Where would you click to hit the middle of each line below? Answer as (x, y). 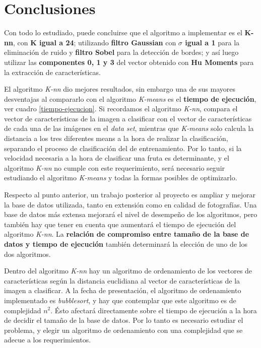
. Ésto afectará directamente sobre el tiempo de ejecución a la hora (154, 310)
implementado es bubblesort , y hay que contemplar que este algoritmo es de (120, 300)
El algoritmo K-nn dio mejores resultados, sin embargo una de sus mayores (120, 89)
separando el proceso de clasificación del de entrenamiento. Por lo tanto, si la (123, 148)
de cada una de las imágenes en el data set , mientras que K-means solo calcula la (129, 128)
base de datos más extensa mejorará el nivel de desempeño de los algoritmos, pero (131, 214)
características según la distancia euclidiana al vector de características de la (122, 280)
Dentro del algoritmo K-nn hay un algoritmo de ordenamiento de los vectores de (128, 271)
